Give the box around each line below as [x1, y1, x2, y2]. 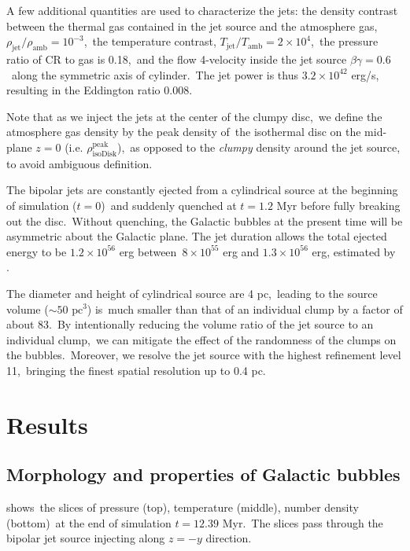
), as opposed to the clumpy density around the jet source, [116, 138, 401, 155]
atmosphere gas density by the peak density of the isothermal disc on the [6, 123, 361, 140]
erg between [119, 243, 177, 259]
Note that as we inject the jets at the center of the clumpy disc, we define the [6, 108, 382, 124]
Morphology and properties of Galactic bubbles [6, 462, 401, 487]
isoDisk [92, 149, 117, 158]
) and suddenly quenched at [101, 197, 237, 213]
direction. [205, 530, 252, 546]
